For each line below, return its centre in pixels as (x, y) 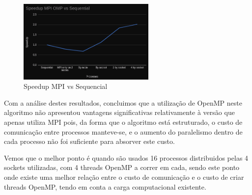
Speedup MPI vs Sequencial (66, 86)
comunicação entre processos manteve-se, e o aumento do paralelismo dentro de (123, 131)
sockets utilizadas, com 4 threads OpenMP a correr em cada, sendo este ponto (122, 167)
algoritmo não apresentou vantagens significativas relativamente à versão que (119, 112)
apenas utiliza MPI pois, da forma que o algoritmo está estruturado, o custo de (123, 122)
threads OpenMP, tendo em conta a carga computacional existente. (105, 186)
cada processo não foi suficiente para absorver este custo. (89, 141)
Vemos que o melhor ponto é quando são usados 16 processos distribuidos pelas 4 (126, 157)
